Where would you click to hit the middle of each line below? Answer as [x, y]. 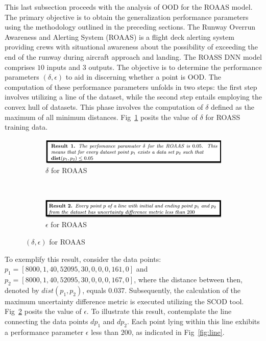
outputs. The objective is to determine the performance [175, 67]
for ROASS [223, 117]
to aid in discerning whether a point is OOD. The [143, 77]
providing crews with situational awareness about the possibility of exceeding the [131, 47]
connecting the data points [46, 321]
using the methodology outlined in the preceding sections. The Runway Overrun [130, 27]
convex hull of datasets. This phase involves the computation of [104, 106]
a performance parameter [44, 332]
